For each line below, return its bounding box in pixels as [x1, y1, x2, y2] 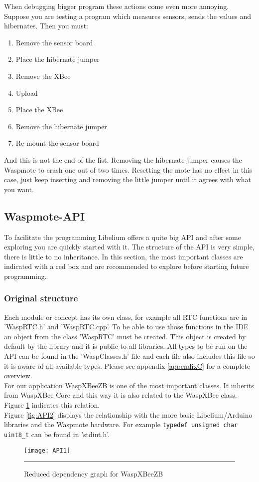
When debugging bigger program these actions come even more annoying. [4, 1, 229, 11]
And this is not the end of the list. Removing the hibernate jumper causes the [4, 154, 242, 165]
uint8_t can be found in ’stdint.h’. [4, 429, 110, 439]
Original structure [4, 292, 78, 304]
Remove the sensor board [15, 37, 93, 47]
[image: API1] [24, 447, 71, 454]
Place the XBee [15, 104, 63, 115]
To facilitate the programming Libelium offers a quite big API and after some [4, 232, 241, 242]
